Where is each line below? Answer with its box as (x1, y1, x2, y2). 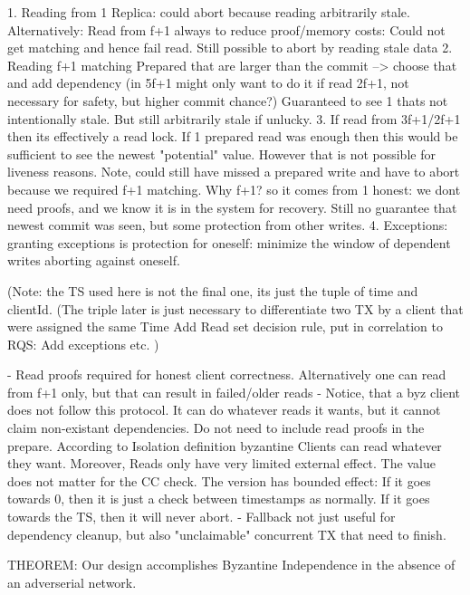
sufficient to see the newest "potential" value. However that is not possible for (7, 144, 436, 163)
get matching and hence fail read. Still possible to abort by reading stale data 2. (7, 38, 453, 57)
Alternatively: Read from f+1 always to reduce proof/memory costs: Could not (7, 20, 446, 39)
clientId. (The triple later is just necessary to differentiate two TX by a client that (7, 299, 464, 318)
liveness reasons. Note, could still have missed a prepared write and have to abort (7, 162, 460, 181)
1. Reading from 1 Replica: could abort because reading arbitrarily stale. (7, 3, 410, 21)
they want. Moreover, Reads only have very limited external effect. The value (7, 454, 436, 473)
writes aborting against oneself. (7, 251, 180, 270)
